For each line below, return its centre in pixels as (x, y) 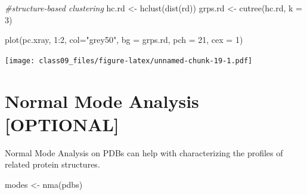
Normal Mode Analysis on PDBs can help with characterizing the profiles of (144, 152)
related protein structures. (52, 164)
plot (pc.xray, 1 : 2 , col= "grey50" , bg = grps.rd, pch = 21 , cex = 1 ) (124, 40)
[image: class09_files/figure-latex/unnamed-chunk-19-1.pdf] (129, 61)
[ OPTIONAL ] (62, 124)
